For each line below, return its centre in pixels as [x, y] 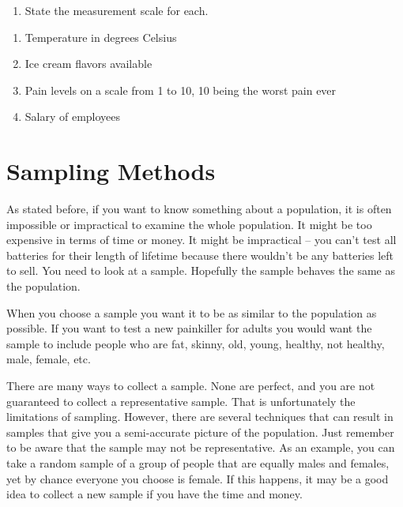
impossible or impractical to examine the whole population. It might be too [189, 224]
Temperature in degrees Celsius [101, 37]
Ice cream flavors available [89, 64]
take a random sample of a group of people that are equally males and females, [198, 463]
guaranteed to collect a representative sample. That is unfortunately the [181, 401]
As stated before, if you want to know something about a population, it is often [199, 209]
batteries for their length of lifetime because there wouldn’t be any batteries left [200, 255]
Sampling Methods [111, 171]
